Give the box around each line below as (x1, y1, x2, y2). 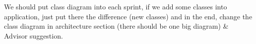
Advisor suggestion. (4, 30, 63, 41)
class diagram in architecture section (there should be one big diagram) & (4, 21, 229, 31)
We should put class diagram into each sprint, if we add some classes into (4, 1, 227, 11)
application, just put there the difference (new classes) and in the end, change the (4, 11, 253, 21)
